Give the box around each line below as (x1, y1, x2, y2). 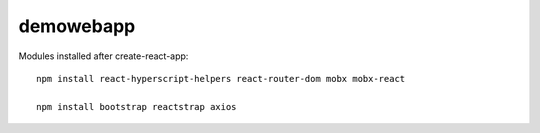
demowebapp (18, 15, 136, 37)
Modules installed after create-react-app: (18, 50, 189, 62)
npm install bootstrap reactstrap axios (36, 101, 237, 112)
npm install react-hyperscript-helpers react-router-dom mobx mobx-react (36, 73, 406, 84)
